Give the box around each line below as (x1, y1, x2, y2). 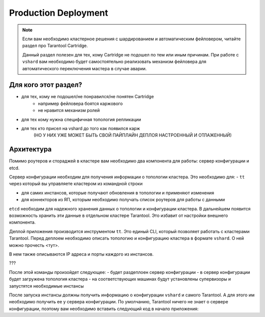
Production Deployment (9, 7, 108, 18)
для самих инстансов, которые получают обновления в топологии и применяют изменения (21, 189, 214, 196)
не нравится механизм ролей (38, 107, 100, 113)
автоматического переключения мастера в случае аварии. (22, 65, 147, 71)
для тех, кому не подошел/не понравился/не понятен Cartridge (21, 94, 154, 100)
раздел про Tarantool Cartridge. (22, 43, 88, 49)
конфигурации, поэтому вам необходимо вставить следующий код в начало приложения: (9, 306, 199, 312)
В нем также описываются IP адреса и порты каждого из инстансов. (9, 251, 154, 257)
